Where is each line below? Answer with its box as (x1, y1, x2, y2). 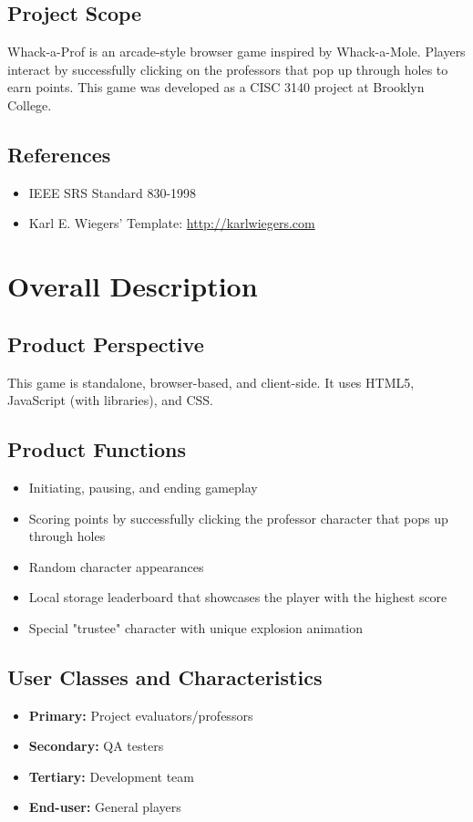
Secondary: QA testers (28, 736, 164, 755)
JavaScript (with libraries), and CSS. (7, 390, 213, 410)
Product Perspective (7, 329, 204, 358)
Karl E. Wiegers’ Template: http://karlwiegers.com (28, 213, 315, 233)
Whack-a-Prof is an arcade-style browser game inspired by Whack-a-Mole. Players (7, 42, 466, 61)
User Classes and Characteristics (7, 662, 323, 691)
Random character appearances (28, 557, 204, 576)
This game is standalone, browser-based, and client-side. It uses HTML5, (7, 372, 415, 391)
